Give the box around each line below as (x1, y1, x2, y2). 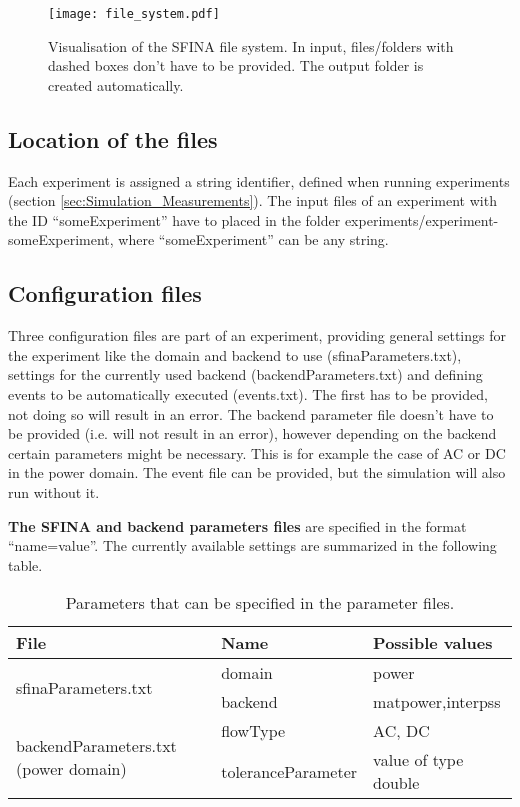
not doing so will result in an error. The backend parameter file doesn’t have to (8, 403, 494, 424)
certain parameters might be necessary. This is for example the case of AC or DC (8, 442, 506, 463)
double (373, 771, 420, 795)
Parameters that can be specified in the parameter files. (65, 591, 455, 615)
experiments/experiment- (344, 209, 499, 230)
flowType (221, 719, 286, 743)
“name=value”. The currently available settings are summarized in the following (8, 535, 497, 556)
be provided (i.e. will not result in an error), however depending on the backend (8, 423, 497, 444)
